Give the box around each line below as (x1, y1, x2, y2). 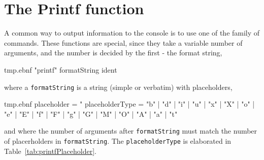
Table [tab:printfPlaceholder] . (4, 145, 96, 156)
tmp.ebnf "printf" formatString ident (4, 64, 117, 75)
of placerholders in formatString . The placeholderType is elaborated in (4, 136, 232, 146)
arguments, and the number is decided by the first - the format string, (4, 47, 222, 58)
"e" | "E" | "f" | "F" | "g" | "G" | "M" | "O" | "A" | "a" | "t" (4, 108, 178, 119)
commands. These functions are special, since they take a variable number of (4, 37, 243, 48)
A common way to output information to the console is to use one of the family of (4, 27, 260, 38)
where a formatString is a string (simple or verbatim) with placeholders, (4, 81, 233, 92)
